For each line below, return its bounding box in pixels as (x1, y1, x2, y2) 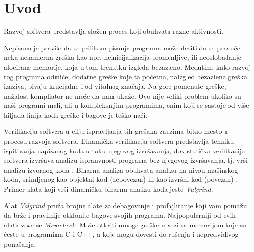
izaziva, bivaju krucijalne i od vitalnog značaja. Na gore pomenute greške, (4, 81, 226, 91)
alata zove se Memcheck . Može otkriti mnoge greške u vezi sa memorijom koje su (4, 219, 247, 229)
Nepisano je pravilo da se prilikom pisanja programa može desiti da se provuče (4, 42, 240, 52)
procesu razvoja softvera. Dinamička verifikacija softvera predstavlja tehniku (4, 136, 234, 146)
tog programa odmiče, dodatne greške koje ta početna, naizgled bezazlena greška (4, 71, 247, 81)
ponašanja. (4, 239, 36, 249)
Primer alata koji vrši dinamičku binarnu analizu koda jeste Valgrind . (4, 184, 213, 194)
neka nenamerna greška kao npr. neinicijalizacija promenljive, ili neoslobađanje (4, 52, 241, 62)
